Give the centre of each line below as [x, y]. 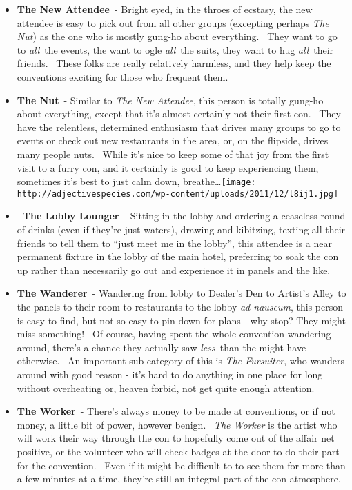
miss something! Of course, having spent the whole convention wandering [174, 334]
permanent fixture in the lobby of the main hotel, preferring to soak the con [178, 256]
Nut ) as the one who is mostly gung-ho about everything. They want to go [177, 36]
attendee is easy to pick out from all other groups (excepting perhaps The [173, 22]
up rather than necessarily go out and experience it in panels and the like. [174, 269]
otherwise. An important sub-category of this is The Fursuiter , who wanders [180, 361]
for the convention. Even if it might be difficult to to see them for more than [181, 465]
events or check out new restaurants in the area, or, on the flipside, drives [173, 140]
